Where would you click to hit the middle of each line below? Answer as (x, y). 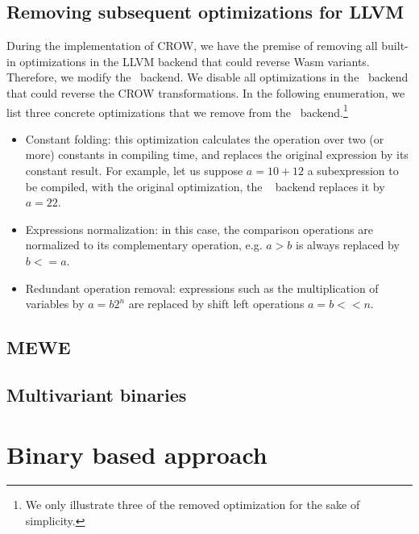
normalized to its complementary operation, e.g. (144, 245)
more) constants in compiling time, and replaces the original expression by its (217, 154)
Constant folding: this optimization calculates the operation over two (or (205, 138)
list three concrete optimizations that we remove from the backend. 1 (177, 111)
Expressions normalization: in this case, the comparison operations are (199, 229)
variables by (55, 304)
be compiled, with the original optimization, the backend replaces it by (205, 186)
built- (395, 46)
